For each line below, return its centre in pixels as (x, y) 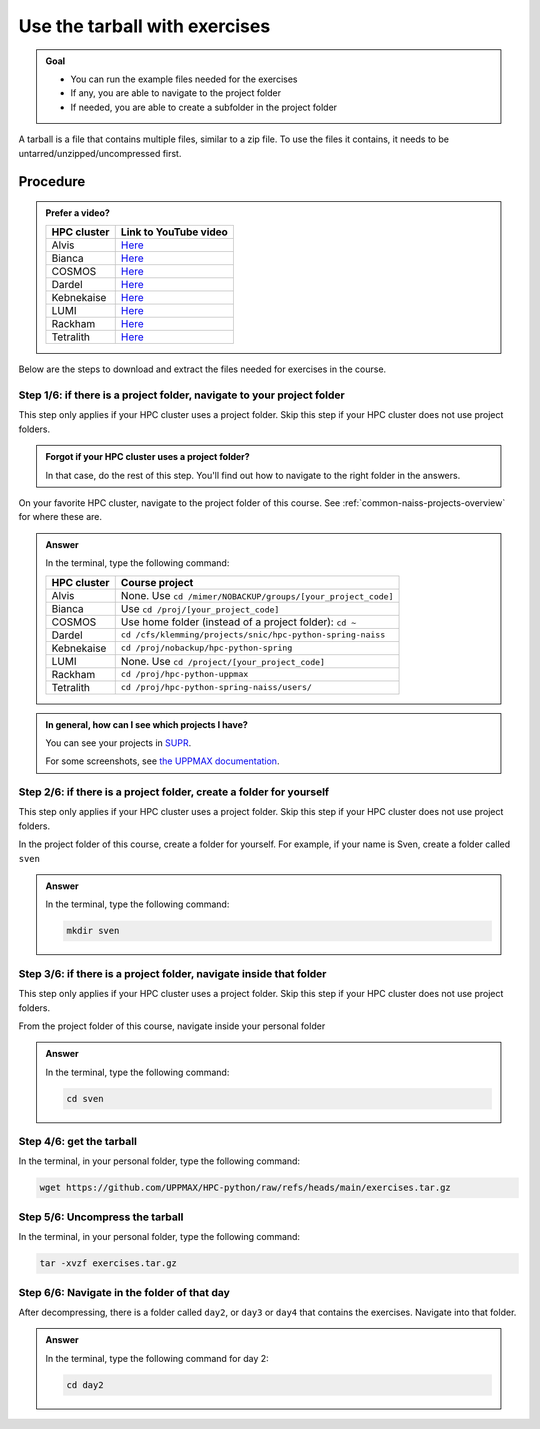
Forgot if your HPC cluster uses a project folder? (147, 457)
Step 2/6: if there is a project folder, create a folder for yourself (174, 792)
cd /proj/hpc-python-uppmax (184, 674)
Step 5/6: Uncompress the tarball (101, 1217)
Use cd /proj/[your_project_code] (200, 608)
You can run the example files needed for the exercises (184, 79)
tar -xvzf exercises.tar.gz (108, 1263)
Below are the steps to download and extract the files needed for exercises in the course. (202, 369)
